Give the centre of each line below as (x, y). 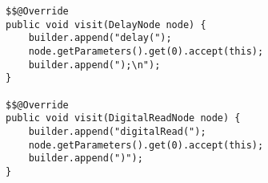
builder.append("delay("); (100, 38)
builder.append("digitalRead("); (117, 131)
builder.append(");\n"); (94, 65)
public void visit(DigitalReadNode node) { (123, 118)
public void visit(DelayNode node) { (106, 24)
